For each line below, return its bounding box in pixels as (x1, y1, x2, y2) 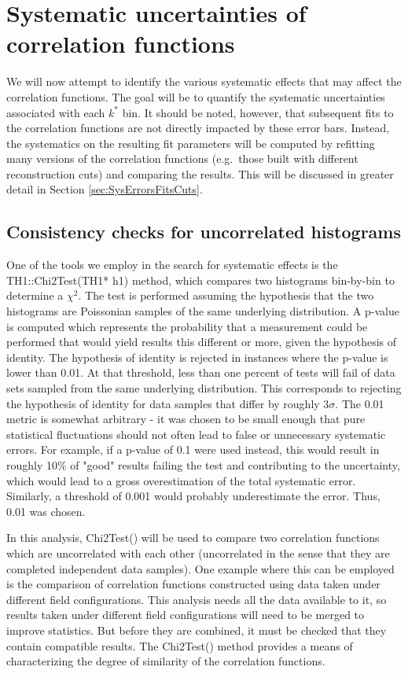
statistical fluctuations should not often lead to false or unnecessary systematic (6, 425, 386, 442)
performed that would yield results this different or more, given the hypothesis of (6, 333, 397, 350)
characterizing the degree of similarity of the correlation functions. (6, 653, 325, 669)
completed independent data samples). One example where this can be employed (6, 560, 395, 576)
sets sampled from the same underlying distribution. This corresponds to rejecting (6, 380, 402, 396)
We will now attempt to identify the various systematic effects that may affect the (6, 73, 402, 90)
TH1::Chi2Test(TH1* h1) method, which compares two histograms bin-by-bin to (6, 271, 395, 288)
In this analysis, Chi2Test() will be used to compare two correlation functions (6, 529, 380, 546)
